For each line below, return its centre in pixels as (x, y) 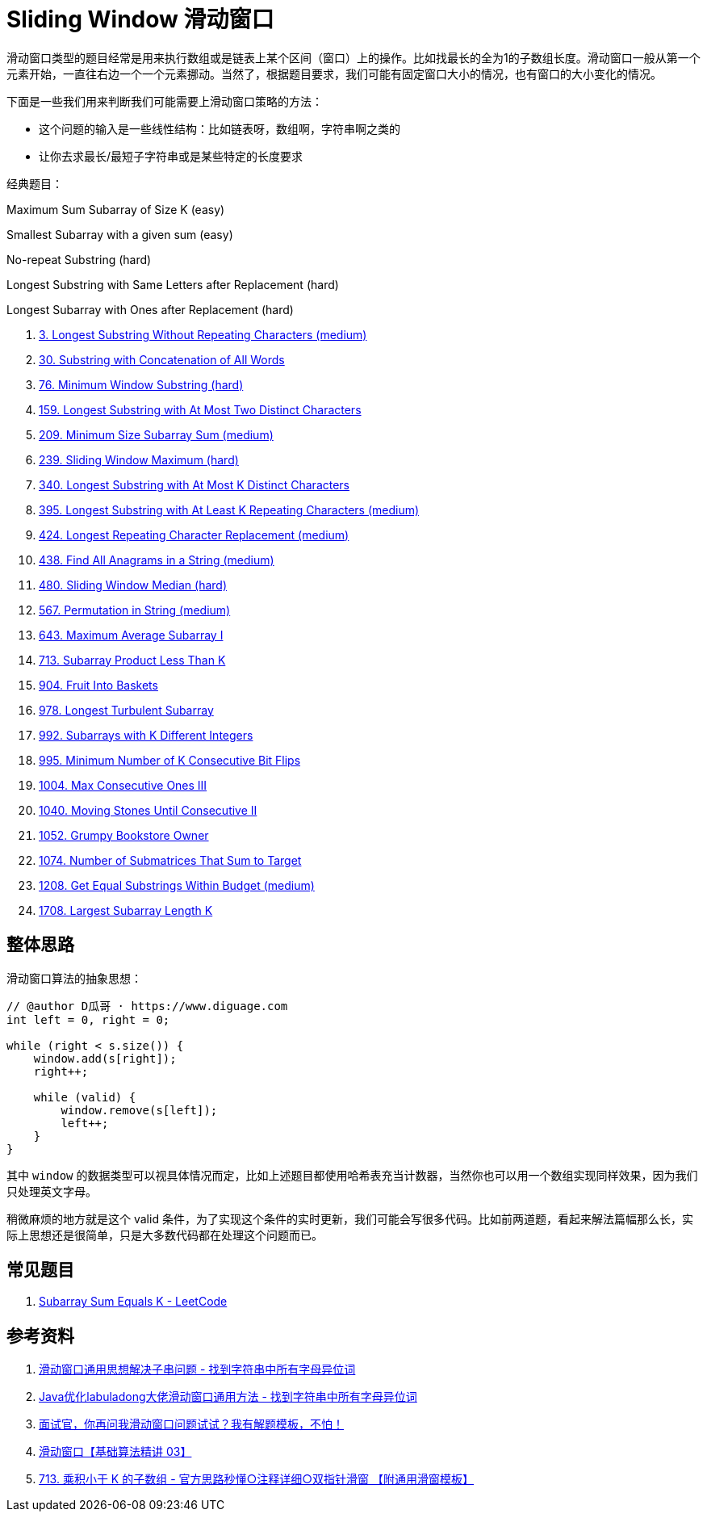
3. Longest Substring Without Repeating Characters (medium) (203, 334)
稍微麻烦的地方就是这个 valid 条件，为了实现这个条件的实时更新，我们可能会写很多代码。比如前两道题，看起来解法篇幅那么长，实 (350, 1218)
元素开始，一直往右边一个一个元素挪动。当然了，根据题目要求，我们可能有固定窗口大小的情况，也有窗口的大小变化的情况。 (334, 73)
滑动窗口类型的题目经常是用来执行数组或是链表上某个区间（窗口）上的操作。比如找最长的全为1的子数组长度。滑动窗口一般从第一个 (353, 57)
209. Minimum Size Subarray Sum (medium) (156, 434)
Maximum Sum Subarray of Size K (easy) (116, 209)
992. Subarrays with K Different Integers (146, 735)
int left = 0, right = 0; (88, 1019)
